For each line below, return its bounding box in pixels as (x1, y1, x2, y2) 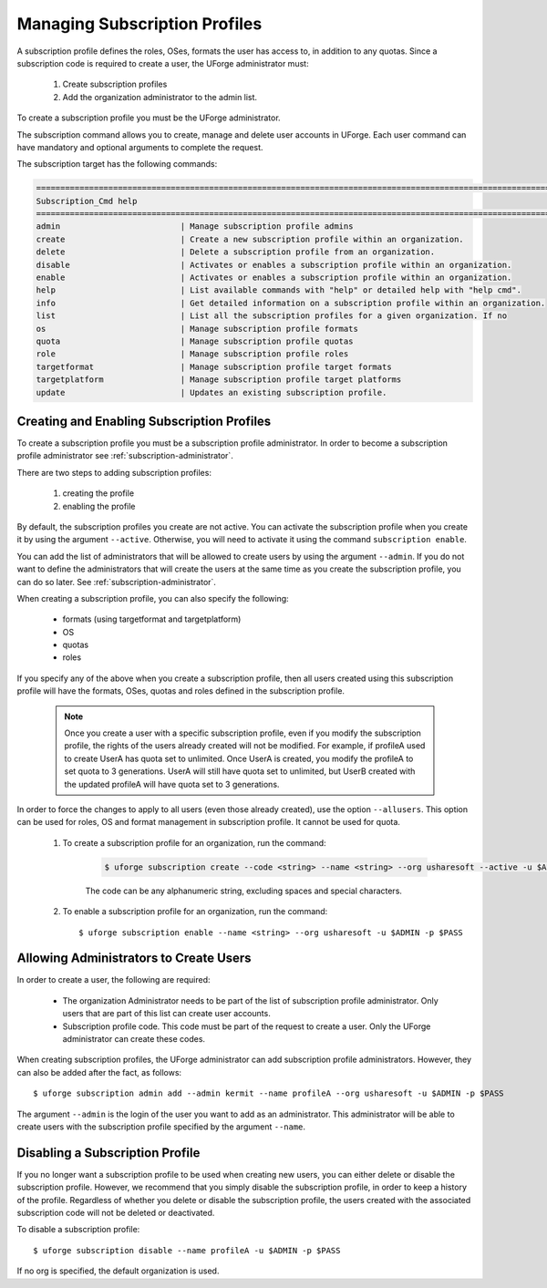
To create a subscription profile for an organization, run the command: (62, 837, 327, 848)
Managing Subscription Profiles (16, 14, 263, 34)
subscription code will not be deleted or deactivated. (16, 1208, 215, 1219)
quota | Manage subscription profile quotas (36, 335, 354, 346)
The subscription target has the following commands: (16, 159, 218, 170)
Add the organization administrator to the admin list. (62, 91, 258, 102)
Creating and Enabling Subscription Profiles (16, 413, 272, 428)
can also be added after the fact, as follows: (16, 1066, 182, 1077)
